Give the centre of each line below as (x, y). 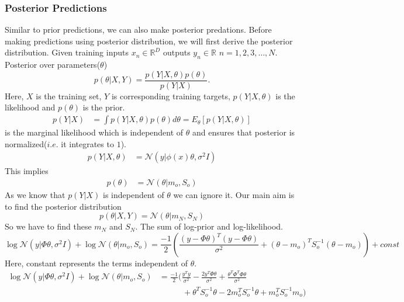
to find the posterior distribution (63, 206)
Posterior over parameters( (53, 65)
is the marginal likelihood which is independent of (94, 132)
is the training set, (69, 96)
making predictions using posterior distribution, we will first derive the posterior (149, 41)
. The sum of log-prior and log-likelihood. (209, 226)
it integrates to (87, 143)
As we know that (35, 194)
